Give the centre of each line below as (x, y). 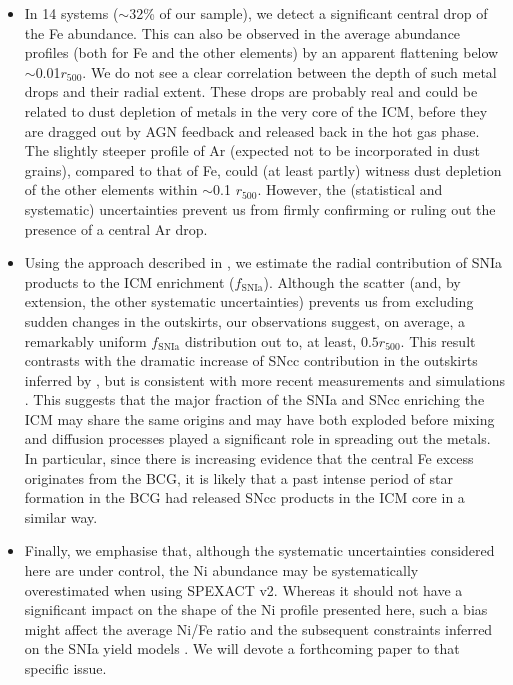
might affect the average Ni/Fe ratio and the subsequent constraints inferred (258, 628)
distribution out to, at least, (270, 340)
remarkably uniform (85, 340)
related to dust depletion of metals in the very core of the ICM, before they (256, 110)
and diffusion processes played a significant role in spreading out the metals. (257, 438)
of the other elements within (111, 189)
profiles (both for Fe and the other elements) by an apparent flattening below (261, 52)
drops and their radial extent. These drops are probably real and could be (251, 91)
